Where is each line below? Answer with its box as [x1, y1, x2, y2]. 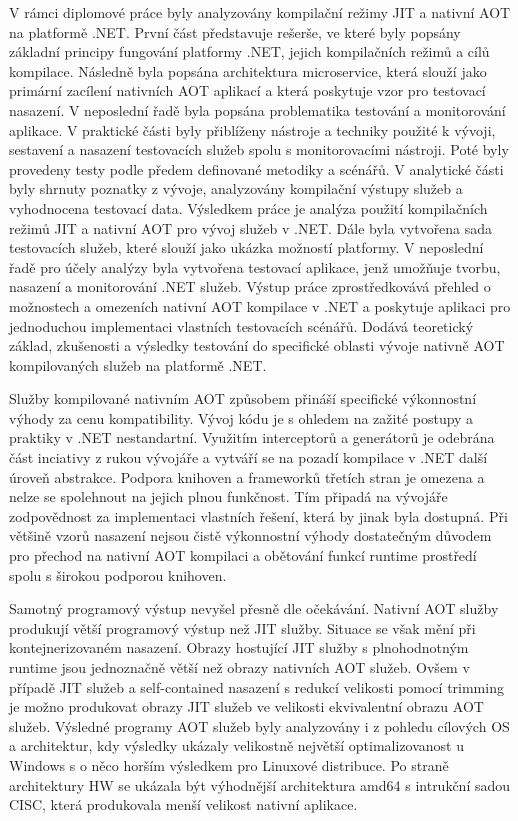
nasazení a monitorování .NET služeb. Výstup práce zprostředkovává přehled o [9, 276, 491, 297]
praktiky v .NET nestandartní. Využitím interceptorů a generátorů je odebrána [9, 427, 495, 448]
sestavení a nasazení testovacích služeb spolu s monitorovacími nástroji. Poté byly [9, 139, 509, 160]
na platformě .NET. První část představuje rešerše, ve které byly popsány [9, 21, 461, 42]
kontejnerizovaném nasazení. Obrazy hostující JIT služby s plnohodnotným [9, 637, 469, 658]
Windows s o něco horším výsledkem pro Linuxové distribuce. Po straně [9, 754, 449, 775]
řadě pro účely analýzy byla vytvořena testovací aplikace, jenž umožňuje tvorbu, [9, 256, 501, 277]
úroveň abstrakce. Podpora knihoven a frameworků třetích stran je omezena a [9, 466, 485, 487]
